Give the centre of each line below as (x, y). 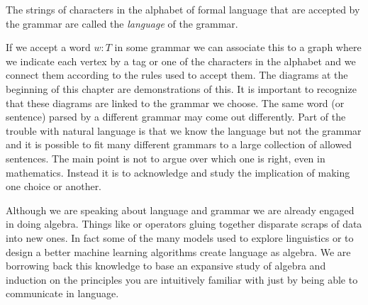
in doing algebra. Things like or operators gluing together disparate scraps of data (184, 224)
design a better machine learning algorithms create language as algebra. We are (178, 251)
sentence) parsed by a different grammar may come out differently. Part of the (176, 117)
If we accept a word (48, 47)
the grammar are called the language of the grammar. (122, 23)
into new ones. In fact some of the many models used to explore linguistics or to (180, 237)
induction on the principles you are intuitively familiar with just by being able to (182, 279)
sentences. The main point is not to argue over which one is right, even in (166, 158)
